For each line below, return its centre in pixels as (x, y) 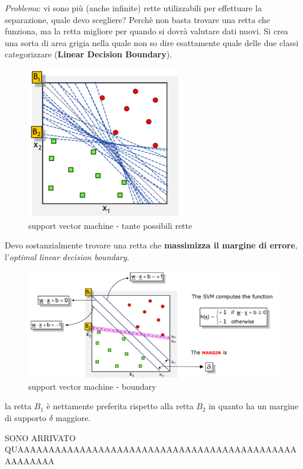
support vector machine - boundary (92, 386)
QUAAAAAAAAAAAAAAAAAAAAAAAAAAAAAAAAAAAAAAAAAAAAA (151, 449)
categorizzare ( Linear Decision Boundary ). (88, 54)
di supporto (26, 418)
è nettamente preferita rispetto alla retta (120, 406)
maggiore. (73, 418)
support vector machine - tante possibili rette (110, 225)
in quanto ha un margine (253, 406)
